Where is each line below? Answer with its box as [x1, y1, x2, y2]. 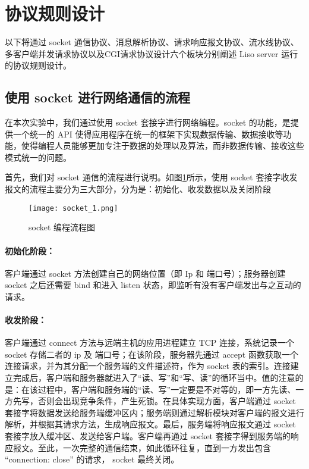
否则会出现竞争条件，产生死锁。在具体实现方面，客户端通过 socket [37, 395, 297, 407]
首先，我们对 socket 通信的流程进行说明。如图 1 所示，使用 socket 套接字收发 [5, 171, 298, 183]
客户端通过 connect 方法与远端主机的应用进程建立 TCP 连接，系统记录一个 [5, 336, 295, 349]
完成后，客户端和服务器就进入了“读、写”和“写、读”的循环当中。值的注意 [12, 371, 295, 384]
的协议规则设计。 [5, 59, 71, 71]
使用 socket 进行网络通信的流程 [5, 88, 190, 107]
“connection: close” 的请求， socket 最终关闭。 [5, 453, 179, 465]
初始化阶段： [5, 244, 55, 257]
